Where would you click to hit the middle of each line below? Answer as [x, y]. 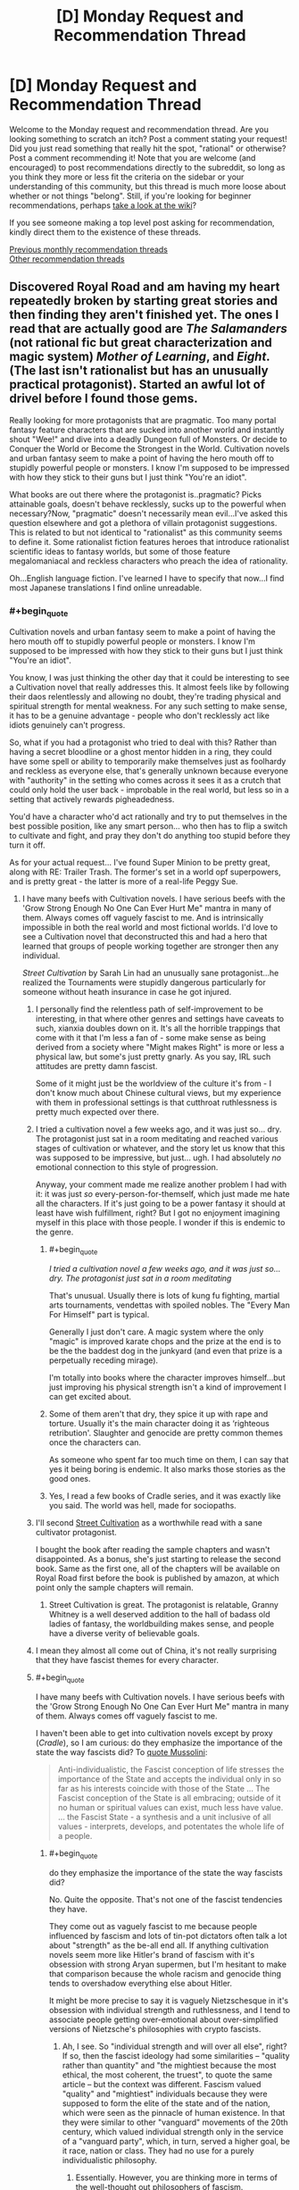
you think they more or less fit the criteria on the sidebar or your [127, 177]
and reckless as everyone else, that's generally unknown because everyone [149, 771]
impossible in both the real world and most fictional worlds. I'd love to [150, 927]
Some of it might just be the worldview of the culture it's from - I [154, 1083]
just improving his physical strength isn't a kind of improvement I [167, 1387]
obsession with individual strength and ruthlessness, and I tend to [170, 2010]
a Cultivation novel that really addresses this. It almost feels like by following [149, 687]
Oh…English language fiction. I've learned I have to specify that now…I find [147, 578]
